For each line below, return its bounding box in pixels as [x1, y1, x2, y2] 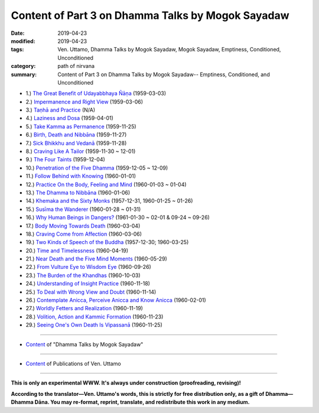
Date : [11, 30, 25, 37]
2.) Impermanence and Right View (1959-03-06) [25, 98, 144, 105]
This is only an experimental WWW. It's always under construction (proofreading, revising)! [11, 379, 242, 386]
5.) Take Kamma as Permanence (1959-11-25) [25, 123, 136, 130]
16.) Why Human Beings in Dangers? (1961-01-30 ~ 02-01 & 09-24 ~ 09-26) [25, 214, 210, 221]
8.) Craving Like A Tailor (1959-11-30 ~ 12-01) [25, 148, 136, 155]
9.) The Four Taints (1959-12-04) [25, 156, 106, 163]
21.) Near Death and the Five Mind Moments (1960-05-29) [25, 255, 168, 262]
